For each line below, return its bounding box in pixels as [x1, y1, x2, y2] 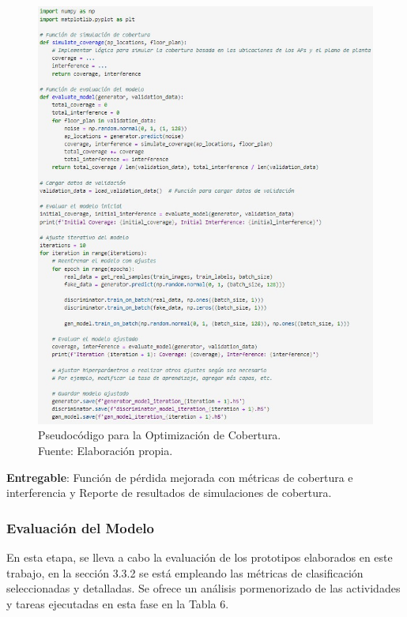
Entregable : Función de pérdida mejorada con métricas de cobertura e [6, 468, 353, 485]
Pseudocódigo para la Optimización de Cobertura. [38, 427, 281, 443]
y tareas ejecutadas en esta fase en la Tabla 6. [6, 595, 229, 611]
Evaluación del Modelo [6, 517, 154, 537]
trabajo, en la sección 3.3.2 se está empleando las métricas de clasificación [6, 564, 364, 581]
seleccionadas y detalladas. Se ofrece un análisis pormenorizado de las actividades [6, 580, 401, 596]
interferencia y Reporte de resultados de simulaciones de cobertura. [6, 484, 332, 501]
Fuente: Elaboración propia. [38, 442, 173, 459]
